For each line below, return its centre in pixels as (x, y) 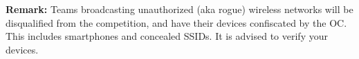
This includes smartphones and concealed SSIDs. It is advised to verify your (167, 36)
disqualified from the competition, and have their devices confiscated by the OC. (176, 22)
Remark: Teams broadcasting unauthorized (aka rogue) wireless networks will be (179, 9)
